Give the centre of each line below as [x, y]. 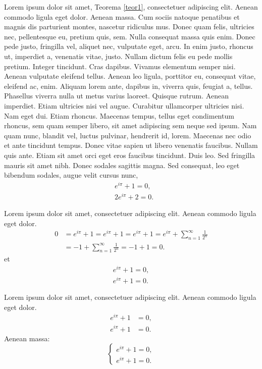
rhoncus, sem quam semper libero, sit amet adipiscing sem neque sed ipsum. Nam [130, 125]
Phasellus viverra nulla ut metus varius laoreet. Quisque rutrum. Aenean [116, 96]
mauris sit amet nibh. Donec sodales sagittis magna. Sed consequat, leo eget [122, 165]
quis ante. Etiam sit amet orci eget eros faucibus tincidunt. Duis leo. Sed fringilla [130, 155]
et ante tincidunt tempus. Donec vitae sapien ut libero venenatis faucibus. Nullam [131, 145]
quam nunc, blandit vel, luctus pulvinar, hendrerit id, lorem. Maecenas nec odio [128, 135]
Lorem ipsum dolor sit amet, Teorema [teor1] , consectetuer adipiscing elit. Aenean [131, 7]
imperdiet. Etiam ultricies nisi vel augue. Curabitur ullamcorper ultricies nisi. [124, 105]
